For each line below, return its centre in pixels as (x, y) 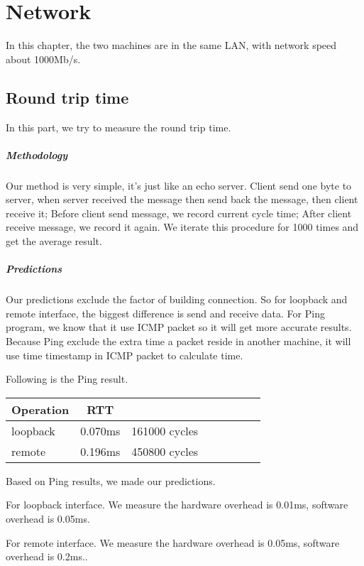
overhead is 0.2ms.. (47, 556)
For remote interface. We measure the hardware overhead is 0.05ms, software (173, 542)
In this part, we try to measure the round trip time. (118, 127)
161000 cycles (165, 430)
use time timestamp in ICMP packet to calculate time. (125, 355)
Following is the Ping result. (67, 379)
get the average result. (54, 241)
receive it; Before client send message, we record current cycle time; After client (179, 213)
